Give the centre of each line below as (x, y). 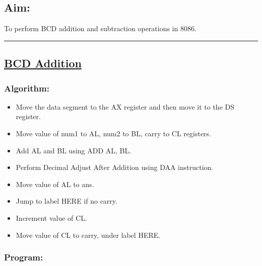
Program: (24, 257)
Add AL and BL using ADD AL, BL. (74, 150)
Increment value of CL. (51, 217)
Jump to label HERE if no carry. (67, 201)
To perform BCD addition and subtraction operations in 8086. (100, 28)
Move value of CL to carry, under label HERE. (88, 235)
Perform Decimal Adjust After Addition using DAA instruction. (115, 167)
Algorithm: (27, 88)
